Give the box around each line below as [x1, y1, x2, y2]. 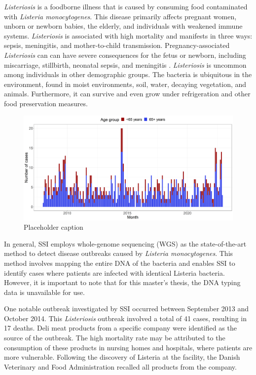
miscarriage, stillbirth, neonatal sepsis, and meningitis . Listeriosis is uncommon [4, 59, 247, 70]
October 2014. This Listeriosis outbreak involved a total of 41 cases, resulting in [4, 313, 247, 323]
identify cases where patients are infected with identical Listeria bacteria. [4, 267, 225, 278]
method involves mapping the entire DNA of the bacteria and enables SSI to [4, 257, 235, 268]
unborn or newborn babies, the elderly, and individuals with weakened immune [4, 21, 243, 31]
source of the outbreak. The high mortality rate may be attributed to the [4, 333, 225, 343]
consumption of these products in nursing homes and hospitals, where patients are [4, 342, 253, 352]
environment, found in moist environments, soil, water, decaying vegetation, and [4, 79, 247, 89]
